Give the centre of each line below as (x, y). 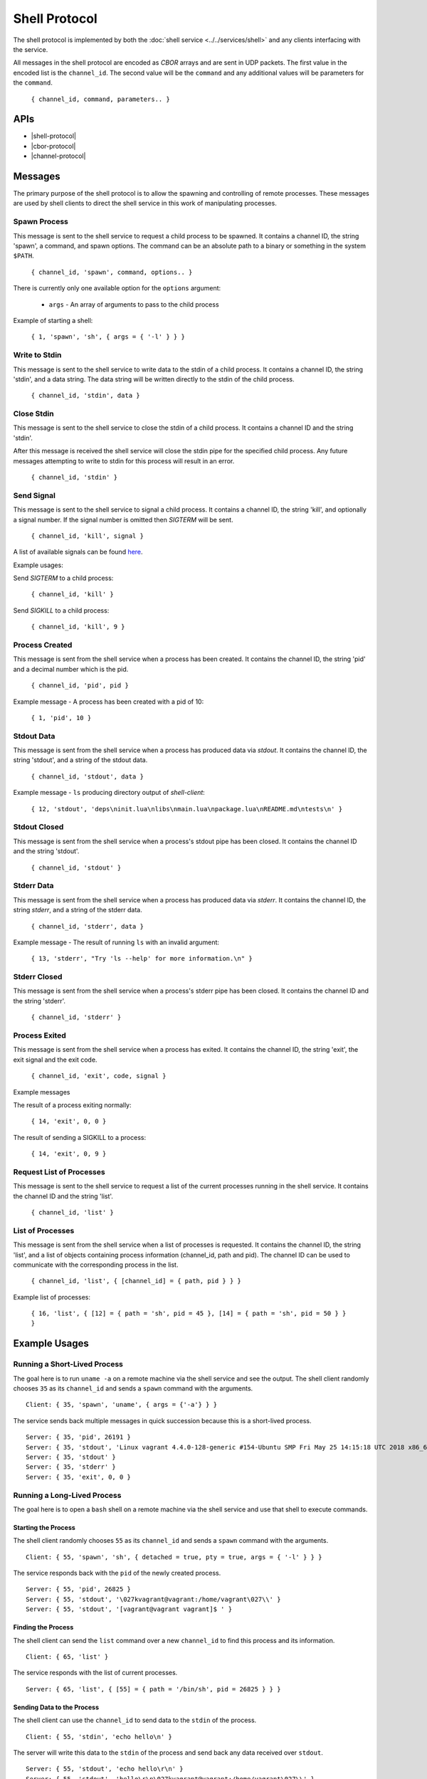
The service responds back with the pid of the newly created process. (117, 1573)
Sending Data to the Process (56, 1707)
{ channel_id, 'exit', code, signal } (99, 1076)
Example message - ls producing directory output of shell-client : (109, 793)
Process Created (43, 645)
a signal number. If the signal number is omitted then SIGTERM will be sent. (123, 519)
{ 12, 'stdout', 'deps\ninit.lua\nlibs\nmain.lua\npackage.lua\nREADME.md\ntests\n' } (187, 809)
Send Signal (35, 495)
